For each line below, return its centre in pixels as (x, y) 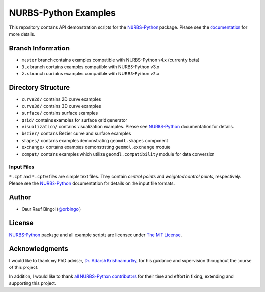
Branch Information (39, 48)
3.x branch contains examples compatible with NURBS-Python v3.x (90, 67)
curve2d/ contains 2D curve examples (61, 99)
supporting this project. (33, 283)
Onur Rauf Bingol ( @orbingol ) (51, 209)
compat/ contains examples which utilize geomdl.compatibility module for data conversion (118, 154)
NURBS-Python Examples (63, 13)
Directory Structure (40, 87)
